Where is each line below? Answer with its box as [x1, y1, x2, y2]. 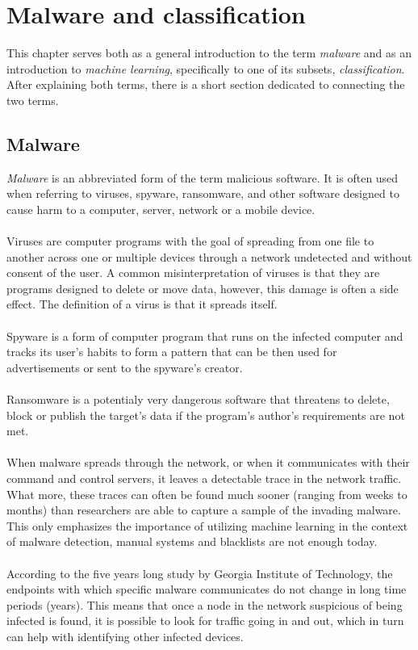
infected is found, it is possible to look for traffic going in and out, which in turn [6, 612, 404, 629]
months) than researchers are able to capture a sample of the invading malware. [6, 501, 401, 518]
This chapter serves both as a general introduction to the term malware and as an [6, 44, 412, 61]
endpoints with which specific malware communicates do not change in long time [6, 581, 407, 598]
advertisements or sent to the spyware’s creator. [6, 359, 243, 375]
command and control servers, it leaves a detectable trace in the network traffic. [6, 469, 402, 486]
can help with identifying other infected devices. [6, 627, 244, 644]
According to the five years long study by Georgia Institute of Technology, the [6, 564, 393, 581]
